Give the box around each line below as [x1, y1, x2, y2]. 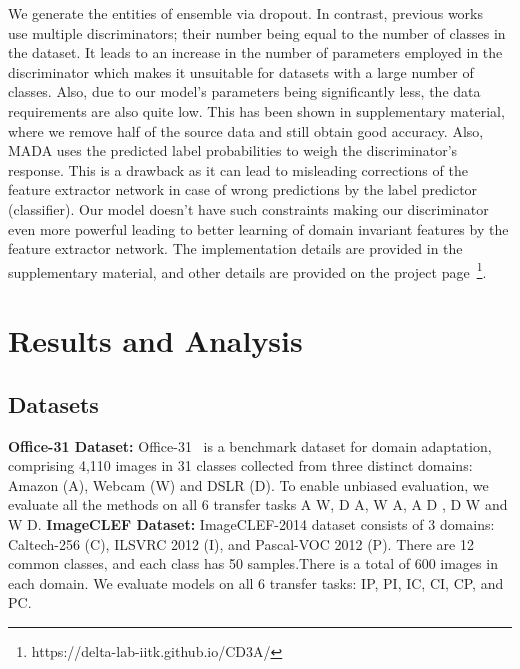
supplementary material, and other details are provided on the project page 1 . [8, 258, 487, 282]
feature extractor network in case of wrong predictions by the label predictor [8, 179, 478, 200]
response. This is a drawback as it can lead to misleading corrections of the [8, 159, 468, 180]
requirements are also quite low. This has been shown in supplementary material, [8, 100, 505, 121]
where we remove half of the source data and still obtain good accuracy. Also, [8, 120, 484, 141]
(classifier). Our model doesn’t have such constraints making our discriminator [8, 198, 489, 219]
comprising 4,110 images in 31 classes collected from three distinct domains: [8, 455, 473, 476]
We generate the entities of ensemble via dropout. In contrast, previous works [8, 3, 484, 23]
